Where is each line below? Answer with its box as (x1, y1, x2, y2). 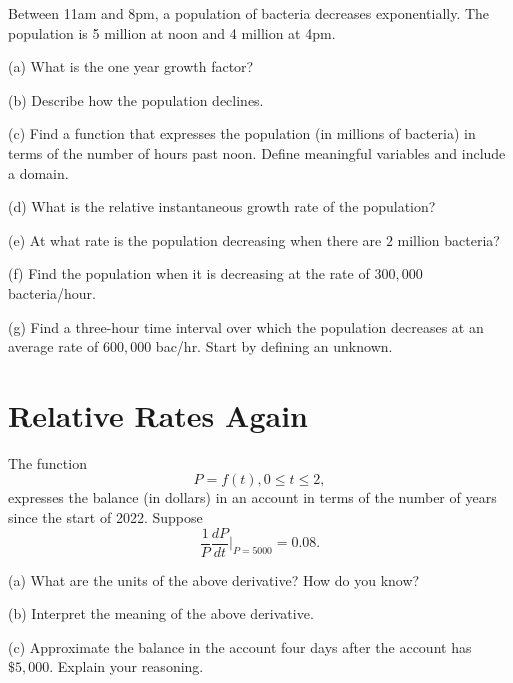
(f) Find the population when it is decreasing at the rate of (8, 263, 370, 284)
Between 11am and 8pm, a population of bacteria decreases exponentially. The (8, 3, 490, 23)
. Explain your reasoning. (49, 656, 204, 677)
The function (8, 452, 87, 473)
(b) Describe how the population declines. (8, 89, 264, 110)
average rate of (8, 336, 99, 357)
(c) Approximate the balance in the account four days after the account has (8, 636, 472, 657)
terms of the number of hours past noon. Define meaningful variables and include (8, 142, 506, 163)
